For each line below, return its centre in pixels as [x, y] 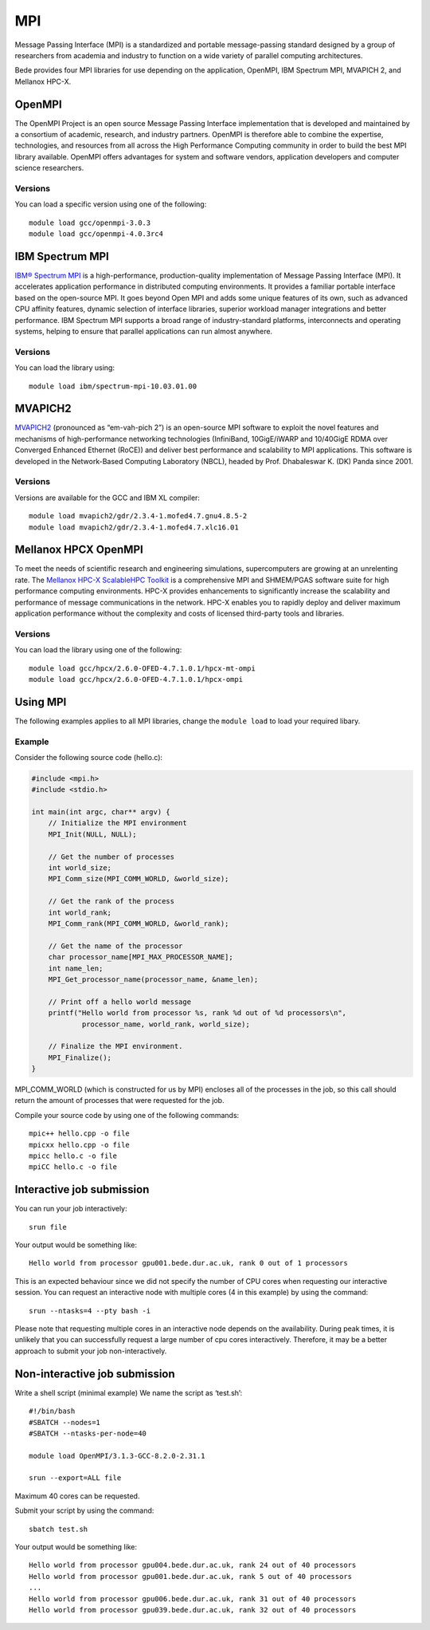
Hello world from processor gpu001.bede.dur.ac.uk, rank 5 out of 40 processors [191, 1576]
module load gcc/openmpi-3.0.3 [90, 222]
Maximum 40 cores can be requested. [77, 1496]
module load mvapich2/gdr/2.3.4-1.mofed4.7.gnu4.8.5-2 [138, 516]
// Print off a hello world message [119, 1002]
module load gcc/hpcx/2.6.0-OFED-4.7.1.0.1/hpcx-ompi [136, 679]
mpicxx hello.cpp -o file [80, 1145]
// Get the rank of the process [111, 902]
